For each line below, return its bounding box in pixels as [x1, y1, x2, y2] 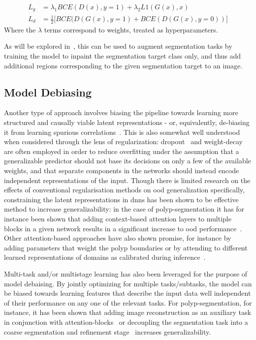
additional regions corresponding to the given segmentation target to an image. [4, 60, 243, 70]
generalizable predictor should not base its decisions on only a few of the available [4, 155, 251, 166]
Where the [4, 24, 36, 34]
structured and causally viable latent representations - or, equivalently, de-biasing [4, 117, 250, 127]
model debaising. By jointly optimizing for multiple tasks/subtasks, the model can [4, 278, 252, 288]
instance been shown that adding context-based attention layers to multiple [4, 213, 231, 223]
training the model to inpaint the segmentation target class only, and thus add [4, 51, 241, 61]
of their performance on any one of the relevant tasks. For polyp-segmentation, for [4, 297, 252, 308]
